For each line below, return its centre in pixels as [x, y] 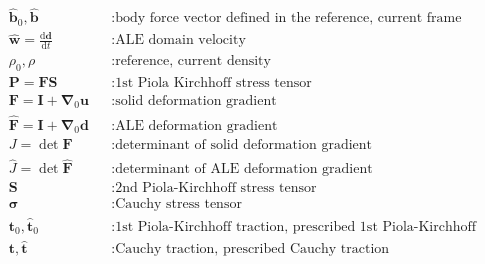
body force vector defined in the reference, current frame [288, 18]
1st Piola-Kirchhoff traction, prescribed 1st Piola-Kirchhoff [296, 226]
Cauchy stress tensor [178, 204]
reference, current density [193, 61]
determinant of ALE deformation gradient [244, 169]
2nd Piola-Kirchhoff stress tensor [216, 188]
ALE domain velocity [180, 40]
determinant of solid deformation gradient [243, 145]
